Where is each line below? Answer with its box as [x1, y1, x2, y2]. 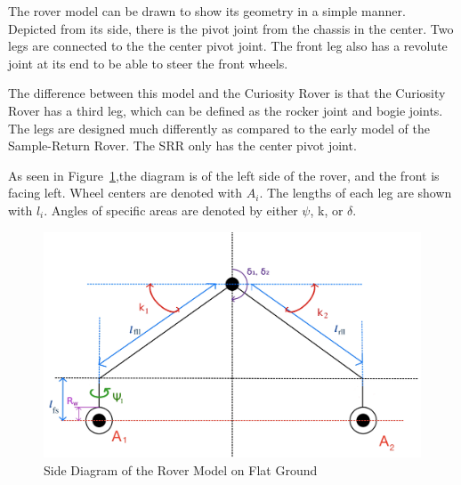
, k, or [310, 200, 344, 219]
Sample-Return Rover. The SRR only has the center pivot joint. [8, 136, 357, 155]
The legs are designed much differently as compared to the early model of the [8, 118, 430, 137]
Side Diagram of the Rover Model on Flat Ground [44, 460, 318, 479]
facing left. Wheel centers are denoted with [8, 183, 243, 202]
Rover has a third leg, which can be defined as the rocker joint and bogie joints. [8, 101, 443, 119]
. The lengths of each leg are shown [259, 183, 452, 202]
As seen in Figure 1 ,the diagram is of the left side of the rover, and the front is [8, 166, 440, 184]
